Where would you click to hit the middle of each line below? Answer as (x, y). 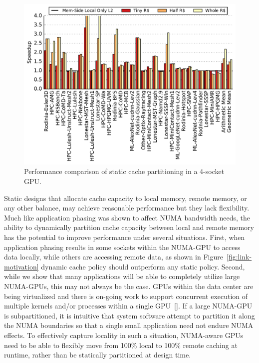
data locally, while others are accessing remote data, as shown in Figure (114, 257)
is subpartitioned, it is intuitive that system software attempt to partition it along (129, 315)
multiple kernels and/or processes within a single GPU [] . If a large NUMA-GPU (128, 306)
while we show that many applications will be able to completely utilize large (122, 276)
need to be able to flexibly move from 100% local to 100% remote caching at (121, 345)
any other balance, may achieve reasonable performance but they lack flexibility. (127, 208)
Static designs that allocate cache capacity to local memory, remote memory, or (126, 198)
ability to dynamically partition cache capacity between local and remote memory (129, 227)
